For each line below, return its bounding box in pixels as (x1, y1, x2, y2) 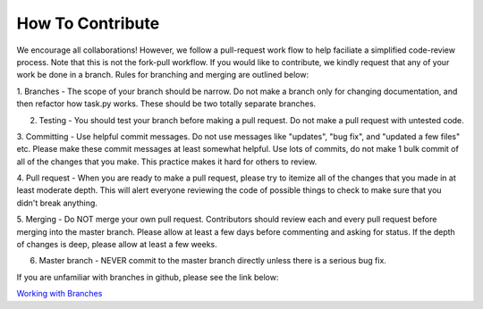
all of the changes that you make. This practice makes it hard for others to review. (16, 156, 318, 167)
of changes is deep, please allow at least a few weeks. (16, 239, 218, 250)
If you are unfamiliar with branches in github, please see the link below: (16, 271, 279, 282)
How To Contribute (16, 13, 160, 33)
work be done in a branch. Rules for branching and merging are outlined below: (16, 70, 309, 80)
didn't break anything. (16, 197, 98, 208)
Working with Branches (16, 288, 103, 299)
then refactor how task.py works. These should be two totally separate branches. (16, 98, 317, 109)
